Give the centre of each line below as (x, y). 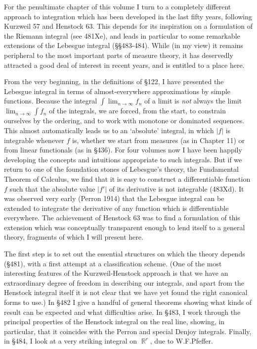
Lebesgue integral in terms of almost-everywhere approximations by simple (117, 91)
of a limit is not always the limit (193, 101)
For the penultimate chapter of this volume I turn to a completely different (118, 6)
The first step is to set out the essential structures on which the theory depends (125, 254)
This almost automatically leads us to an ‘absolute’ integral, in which (109, 130)
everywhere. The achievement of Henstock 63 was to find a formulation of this (122, 218)
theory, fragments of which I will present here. (74, 237)
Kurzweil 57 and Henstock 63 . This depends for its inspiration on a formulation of (128, 26)
